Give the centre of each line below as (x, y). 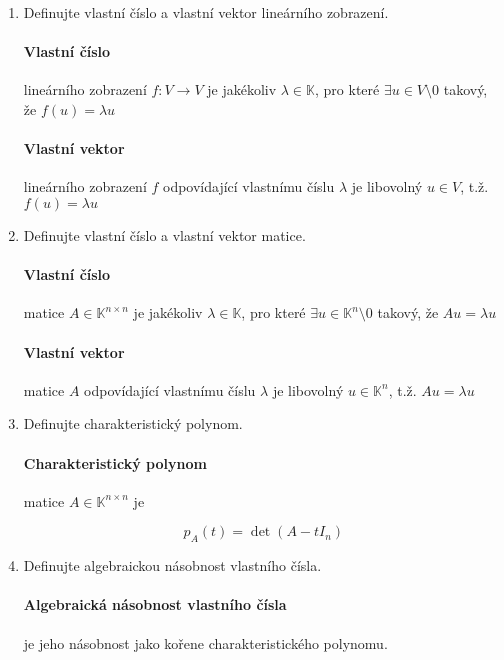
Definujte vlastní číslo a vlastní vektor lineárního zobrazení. (206, 12)
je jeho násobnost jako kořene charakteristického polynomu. (205, 642)
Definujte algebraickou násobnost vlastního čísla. (172, 565)
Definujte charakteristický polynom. (133, 423)
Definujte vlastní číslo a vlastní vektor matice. (164, 234)
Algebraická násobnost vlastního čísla (155, 604)
